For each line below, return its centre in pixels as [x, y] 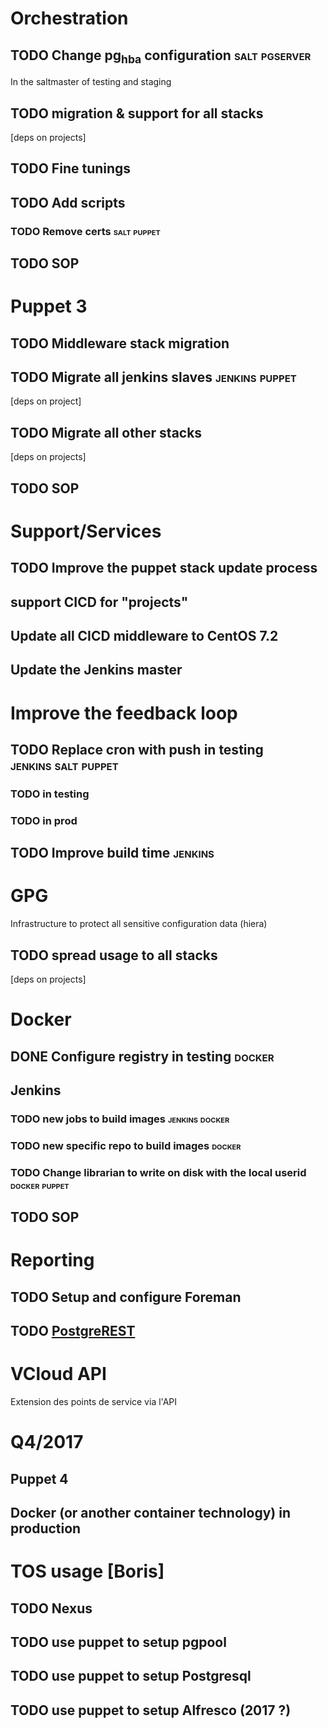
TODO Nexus [51, 1608]
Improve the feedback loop [124, 713]
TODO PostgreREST [73, 1331]
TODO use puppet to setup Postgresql [131, 1676]
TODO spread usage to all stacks [114, 955]
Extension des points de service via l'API [94, 1402]
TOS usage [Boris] [87, 1571]
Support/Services [86, 531]
